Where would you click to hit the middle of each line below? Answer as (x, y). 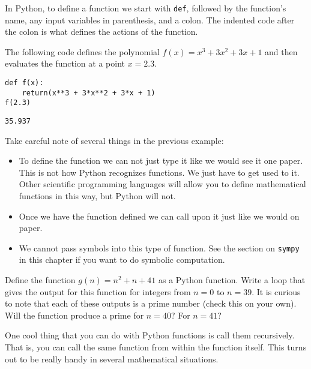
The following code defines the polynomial (82, 51)
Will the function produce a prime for (74, 315)
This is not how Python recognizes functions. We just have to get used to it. (159, 172)
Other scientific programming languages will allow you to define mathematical (162, 184)
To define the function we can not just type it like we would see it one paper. (161, 160)
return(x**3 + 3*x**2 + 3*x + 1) (89, 93)
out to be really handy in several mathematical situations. (112, 358)
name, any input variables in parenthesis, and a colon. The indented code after (150, 19)
